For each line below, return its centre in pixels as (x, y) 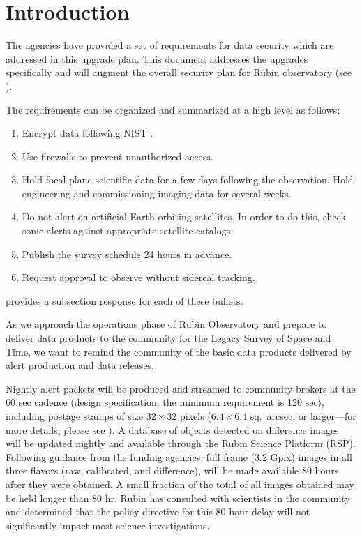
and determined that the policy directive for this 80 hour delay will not (158, 512)
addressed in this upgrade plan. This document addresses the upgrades (157, 58)
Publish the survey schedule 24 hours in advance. (127, 254)
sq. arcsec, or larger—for (303, 416)
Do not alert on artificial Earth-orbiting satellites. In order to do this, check (184, 217)
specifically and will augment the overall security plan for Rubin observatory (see (179, 72)
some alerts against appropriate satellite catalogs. (128, 230)
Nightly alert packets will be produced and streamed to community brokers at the (181, 388)
